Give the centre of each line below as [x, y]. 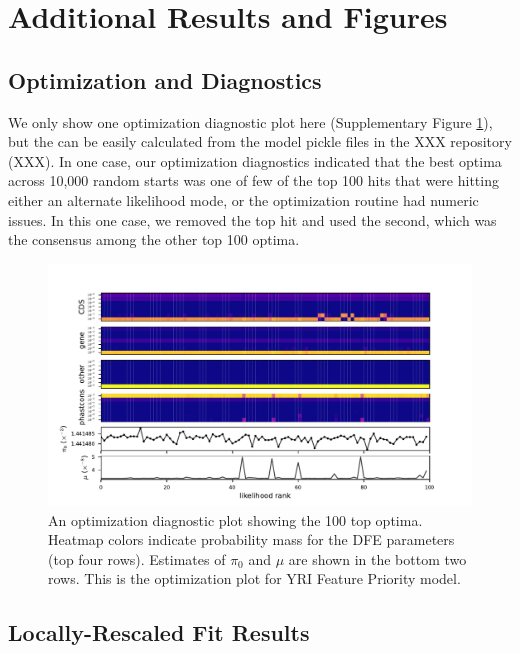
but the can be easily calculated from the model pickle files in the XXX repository [260, 141]
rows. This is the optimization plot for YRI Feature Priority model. [254, 578]
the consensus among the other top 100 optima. [154, 239]
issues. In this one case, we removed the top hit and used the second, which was [252, 219]
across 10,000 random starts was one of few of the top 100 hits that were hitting [253, 180]
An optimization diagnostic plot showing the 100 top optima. [235, 519]
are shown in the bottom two [377, 558]
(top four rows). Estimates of [137, 558]
